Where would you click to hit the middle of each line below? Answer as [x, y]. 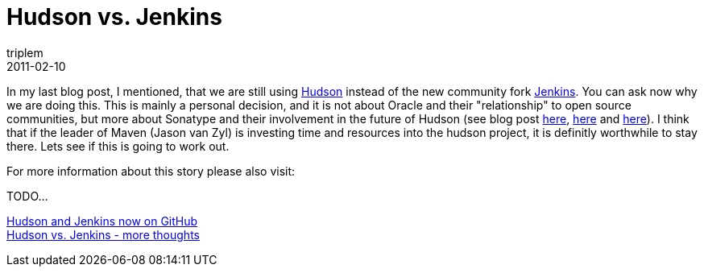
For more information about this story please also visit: [151, 171]
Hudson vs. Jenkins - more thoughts [103, 234]
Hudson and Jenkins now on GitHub [102, 221]
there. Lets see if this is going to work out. [118, 146]
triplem [25, 52]
